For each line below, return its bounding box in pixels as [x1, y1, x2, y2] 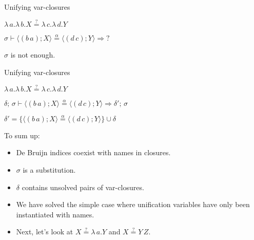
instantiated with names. [16, 209, 94, 219]
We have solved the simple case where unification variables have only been [16, 199, 250, 210]
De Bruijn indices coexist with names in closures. [16, 147, 171, 158]
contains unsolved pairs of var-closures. [22, 181, 144, 192]
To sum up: [4, 130, 40, 140]
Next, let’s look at [16, 226, 73, 237]
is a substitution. [23, 164, 76, 175]
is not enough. [10, 49, 55, 60]
